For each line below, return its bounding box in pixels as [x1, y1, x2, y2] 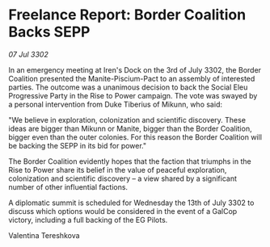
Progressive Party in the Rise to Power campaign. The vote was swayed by [8, 90, 258, 100]
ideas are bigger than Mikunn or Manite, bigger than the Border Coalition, [8, 123, 252, 133]
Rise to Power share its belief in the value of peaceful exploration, [8, 165, 227, 174]
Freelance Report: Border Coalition [8, 6, 247, 24]
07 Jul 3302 [8, 49, 49, 59]
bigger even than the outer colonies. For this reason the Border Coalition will [8, 132, 263, 142]
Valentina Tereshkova [8, 230, 80, 240]
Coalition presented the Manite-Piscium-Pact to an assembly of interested [8, 73, 255, 83]
